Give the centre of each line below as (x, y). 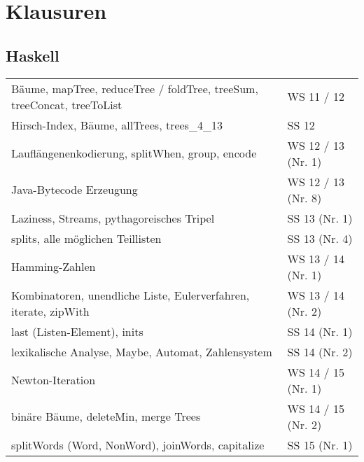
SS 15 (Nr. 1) (320, 444)
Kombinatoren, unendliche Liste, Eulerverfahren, (131, 295)
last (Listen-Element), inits (77, 331)
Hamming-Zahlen (54, 267)
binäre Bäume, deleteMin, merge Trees (106, 416)
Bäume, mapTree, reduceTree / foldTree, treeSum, (135, 88)
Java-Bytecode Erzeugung (75, 190)
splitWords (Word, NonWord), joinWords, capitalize (138, 444)
